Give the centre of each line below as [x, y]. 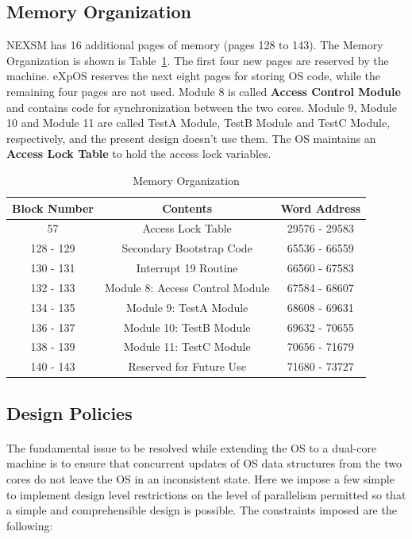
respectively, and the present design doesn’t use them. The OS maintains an [191, 138]
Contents [187, 208]
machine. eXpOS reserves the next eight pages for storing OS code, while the [193, 76]
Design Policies [69, 412]
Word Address [321, 208]
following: [30, 525]
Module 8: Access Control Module [187, 287]
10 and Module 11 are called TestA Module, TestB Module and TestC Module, [198, 123]
